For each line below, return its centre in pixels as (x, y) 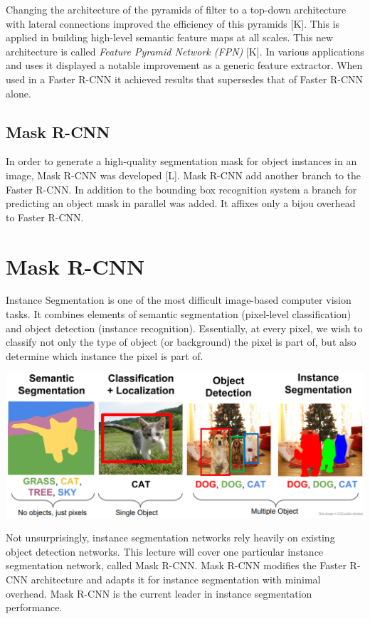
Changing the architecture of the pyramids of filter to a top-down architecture (176, 9)
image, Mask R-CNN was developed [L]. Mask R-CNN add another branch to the (184, 175)
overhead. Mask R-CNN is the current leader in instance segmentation (159, 593)
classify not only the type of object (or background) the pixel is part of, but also (181, 342)
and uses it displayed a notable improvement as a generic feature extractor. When (184, 65)
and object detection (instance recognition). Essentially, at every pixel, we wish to (184, 328)
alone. (18, 93)
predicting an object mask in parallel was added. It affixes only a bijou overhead (181, 203)
